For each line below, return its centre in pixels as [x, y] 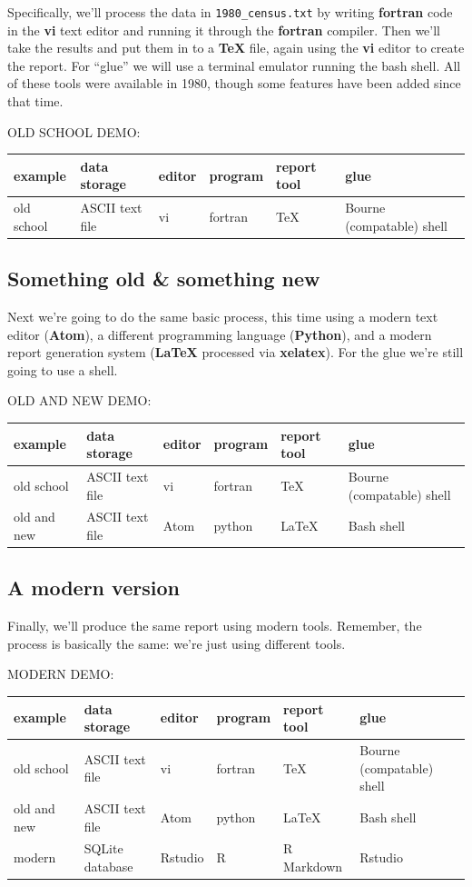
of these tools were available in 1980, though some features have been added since [234, 83]
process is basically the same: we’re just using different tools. [177, 643]
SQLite [103, 848]
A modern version [93, 588]
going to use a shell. [63, 369]
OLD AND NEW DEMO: [79, 400]
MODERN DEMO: [61, 674]
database [108, 867]
